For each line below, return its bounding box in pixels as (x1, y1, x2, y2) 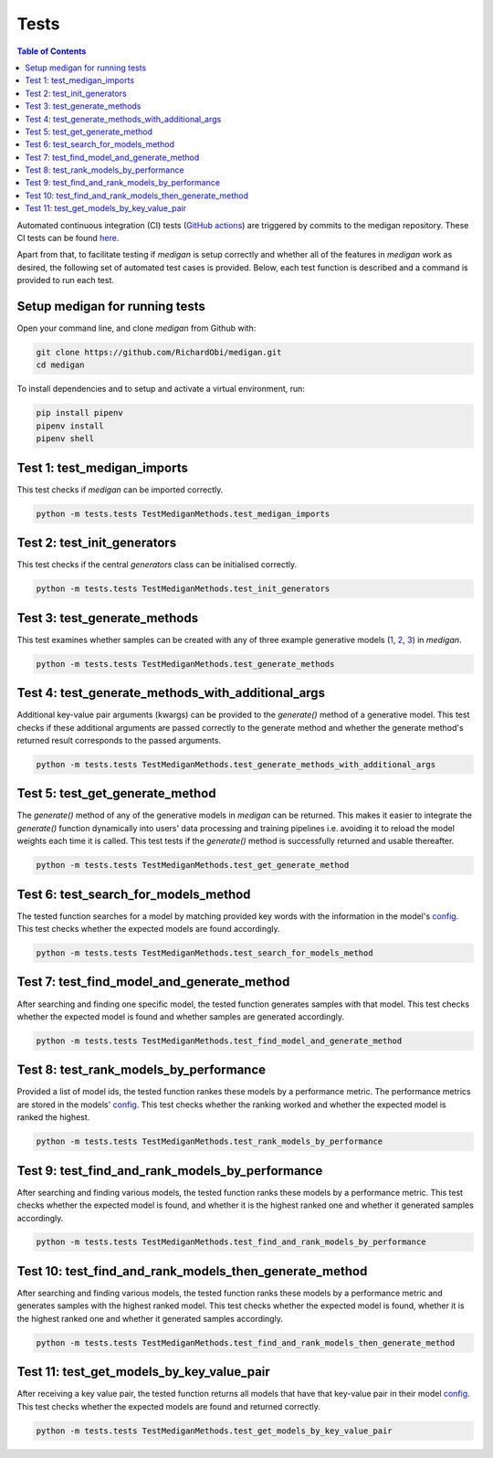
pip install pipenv (36, 407, 123, 418)
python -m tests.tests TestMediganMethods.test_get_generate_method (36, 860, 350, 871)
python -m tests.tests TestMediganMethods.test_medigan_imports (36, 508, 330, 519)
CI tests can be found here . (16, 233, 120, 244)
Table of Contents (16, 46, 87, 57)
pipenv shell (36, 434, 95, 444)
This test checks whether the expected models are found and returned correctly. (16, 1400, 321, 1411)
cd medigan (36, 360, 85, 370)
